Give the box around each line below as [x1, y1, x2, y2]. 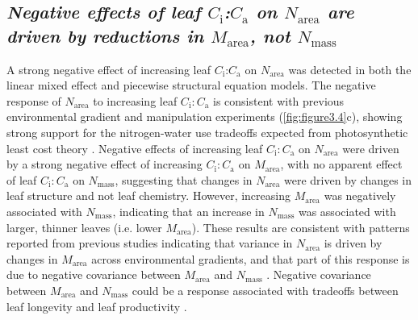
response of [6, 92, 61, 109]
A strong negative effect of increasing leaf [6, 60, 211, 77]
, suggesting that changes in [115, 171, 253, 188]
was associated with [298, 202, 396, 219]
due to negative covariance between [6, 266, 181, 283]
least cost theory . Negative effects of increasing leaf [6, 139, 263, 156]
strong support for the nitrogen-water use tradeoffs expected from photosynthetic [6, 123, 408, 140]
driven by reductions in [6, 23, 204, 48]
